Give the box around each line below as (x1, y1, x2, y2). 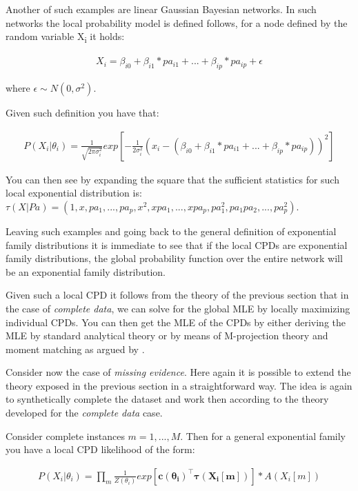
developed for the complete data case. (6, 405, 163, 420)
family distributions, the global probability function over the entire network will (6, 251, 343, 265)
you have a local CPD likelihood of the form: (6, 442, 195, 457)
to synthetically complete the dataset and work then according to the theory (6, 392, 329, 406)
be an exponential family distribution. (6, 264, 166, 279)
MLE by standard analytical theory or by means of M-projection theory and (6, 328, 328, 343)
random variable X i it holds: (6, 29, 125, 45)
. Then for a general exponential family (180, 428, 346, 443)
